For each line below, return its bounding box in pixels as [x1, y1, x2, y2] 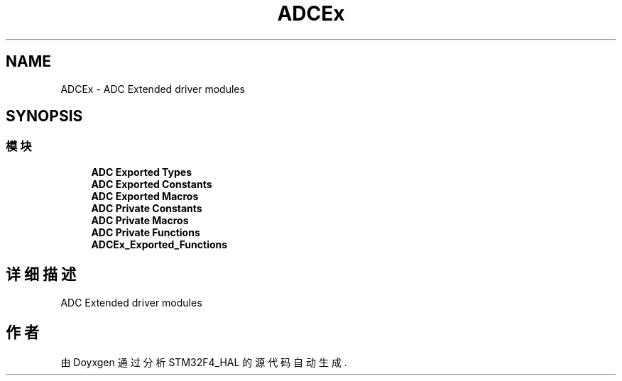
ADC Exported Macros [91, 189, 199, 202]
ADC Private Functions [91, 226, 200, 238]
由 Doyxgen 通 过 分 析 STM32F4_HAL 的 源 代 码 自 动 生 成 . [60, 355, 347, 368]
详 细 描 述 [6, 265, 76, 284]
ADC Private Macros [91, 214, 189, 226]
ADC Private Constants [91, 201, 202, 214]
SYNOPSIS [6, 107, 83, 126]
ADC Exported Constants [91, 177, 212, 190]
